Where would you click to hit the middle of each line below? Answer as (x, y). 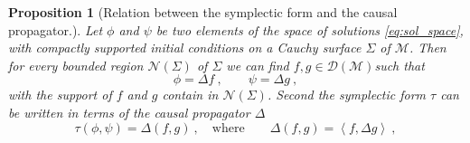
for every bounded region (76, 65)
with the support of (60, 95)
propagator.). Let (56, 29)
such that (399, 65)
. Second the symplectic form (347, 95)
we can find (258, 65)
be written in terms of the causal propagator (129, 112)
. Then (428, 48)
